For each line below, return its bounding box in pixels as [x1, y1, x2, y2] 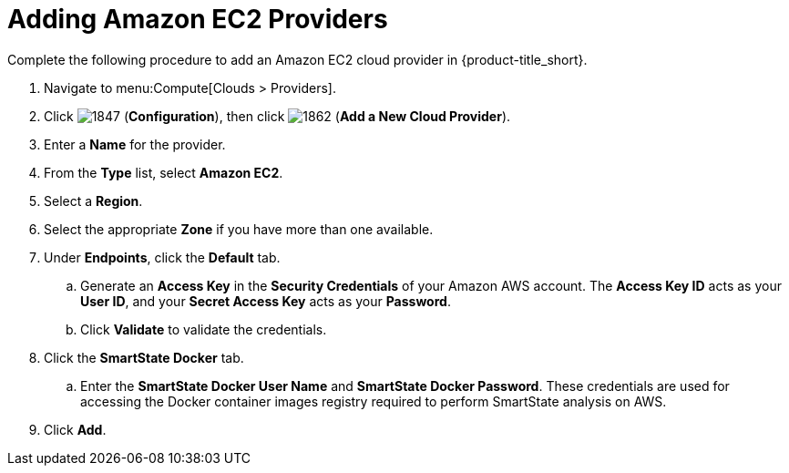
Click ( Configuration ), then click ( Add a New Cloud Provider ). [44, 108, 511, 124]
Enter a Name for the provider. [44, 136, 226, 152]
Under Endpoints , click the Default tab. [44, 249, 281, 265]
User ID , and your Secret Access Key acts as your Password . [80, 293, 451, 309]
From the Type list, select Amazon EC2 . [44, 164, 283, 180]
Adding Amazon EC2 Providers [7, 4, 388, 35]
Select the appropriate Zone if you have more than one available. [44, 221, 434, 237]
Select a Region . [44, 192, 143, 209]
